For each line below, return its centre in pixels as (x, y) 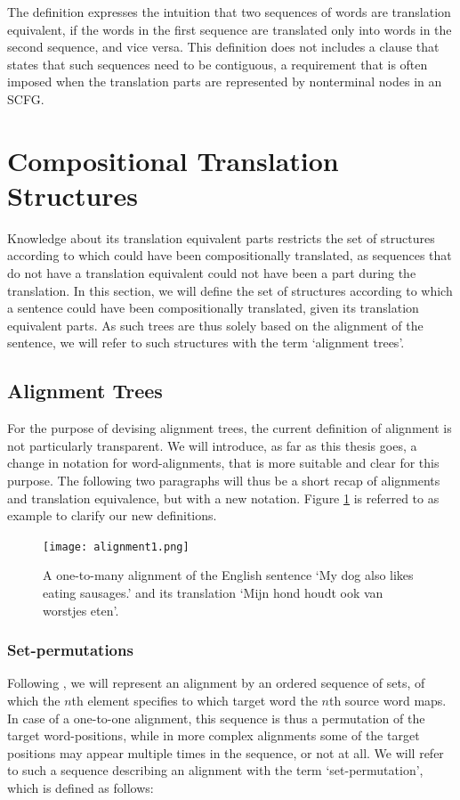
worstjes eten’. (81, 610)
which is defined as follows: (81, 788)
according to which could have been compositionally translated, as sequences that (230, 255)
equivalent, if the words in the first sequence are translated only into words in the (230, 29)
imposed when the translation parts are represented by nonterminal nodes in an (225, 82)
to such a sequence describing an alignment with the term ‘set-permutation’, (215, 770)
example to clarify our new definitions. (112, 515)
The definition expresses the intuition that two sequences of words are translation (229, 12)
